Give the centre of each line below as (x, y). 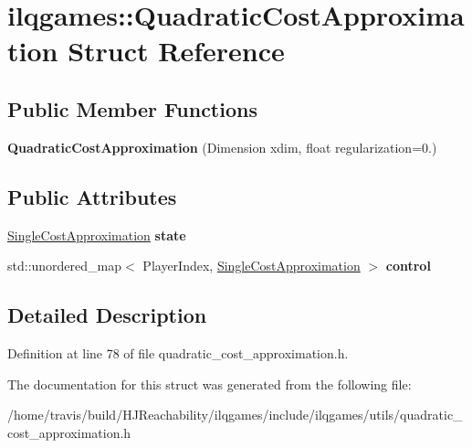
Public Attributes (92, 196)
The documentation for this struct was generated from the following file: (210, 384)
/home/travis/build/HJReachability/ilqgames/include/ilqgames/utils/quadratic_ (235, 415)
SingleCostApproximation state (97, 235)
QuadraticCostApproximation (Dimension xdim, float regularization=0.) (222, 147)
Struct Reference (176, 51)
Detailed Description (107, 315)
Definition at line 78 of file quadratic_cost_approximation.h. (178, 352)
